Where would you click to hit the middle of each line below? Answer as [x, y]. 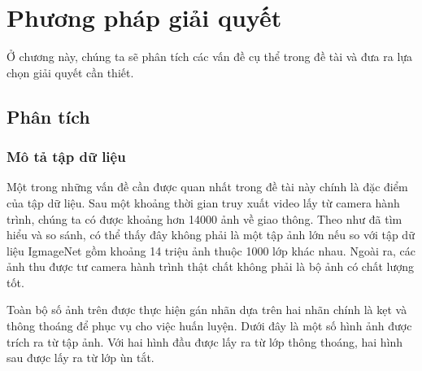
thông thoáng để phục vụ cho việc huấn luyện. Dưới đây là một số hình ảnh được [209, 326]
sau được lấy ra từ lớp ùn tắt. [80, 358]
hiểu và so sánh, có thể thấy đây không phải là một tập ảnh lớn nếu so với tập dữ [211, 235]
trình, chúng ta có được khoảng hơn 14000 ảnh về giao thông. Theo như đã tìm [204, 218]
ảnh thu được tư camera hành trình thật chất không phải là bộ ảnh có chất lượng [211, 266]
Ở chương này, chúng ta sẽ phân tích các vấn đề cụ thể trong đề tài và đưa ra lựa [210, 57]
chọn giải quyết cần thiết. [70, 72]
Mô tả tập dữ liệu [66, 157]
